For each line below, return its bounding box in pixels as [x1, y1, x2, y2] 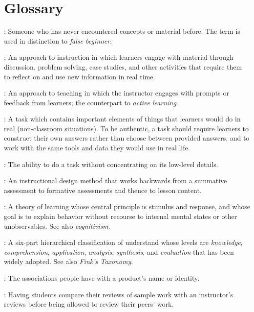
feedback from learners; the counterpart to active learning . [4, 97, 178, 107]
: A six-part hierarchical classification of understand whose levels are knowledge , [4, 237, 243, 247]
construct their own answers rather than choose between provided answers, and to [4, 133, 250, 143]
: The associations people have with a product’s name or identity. [4, 273, 200, 283]
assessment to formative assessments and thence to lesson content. [4, 185, 202, 195]
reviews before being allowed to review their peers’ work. [4, 299, 174, 309]
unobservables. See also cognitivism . [4, 220, 110, 231]
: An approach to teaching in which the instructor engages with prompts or [4, 88, 229, 98]
